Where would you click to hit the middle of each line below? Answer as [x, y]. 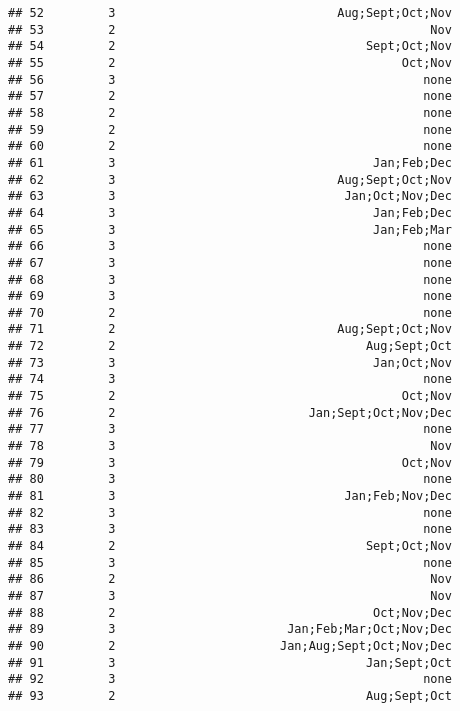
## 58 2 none [230, 112]
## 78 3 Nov [230, 446]
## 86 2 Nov [230, 579]
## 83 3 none [230, 529]
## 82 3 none [230, 512]
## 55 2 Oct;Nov [230, 62]
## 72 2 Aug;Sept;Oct [230, 346]
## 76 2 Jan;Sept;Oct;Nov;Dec [230, 412]
